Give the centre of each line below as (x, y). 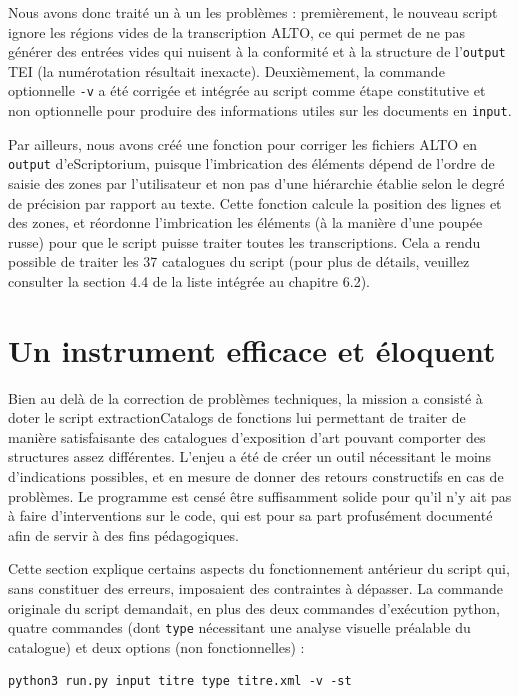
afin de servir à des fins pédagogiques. (123, 534)
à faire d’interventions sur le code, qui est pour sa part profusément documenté (250, 515)
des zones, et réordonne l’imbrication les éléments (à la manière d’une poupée (245, 222)
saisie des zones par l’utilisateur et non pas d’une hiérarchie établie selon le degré (256, 183)
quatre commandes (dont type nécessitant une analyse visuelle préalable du (239, 627)
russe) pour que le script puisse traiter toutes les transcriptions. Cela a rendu (244, 241)
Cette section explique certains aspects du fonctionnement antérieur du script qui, (259, 568)
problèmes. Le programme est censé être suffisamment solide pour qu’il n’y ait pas (260, 495)
